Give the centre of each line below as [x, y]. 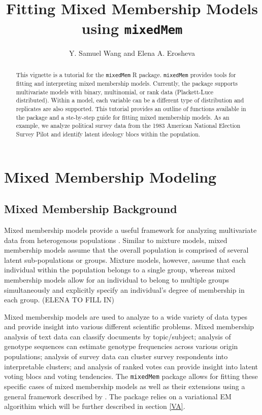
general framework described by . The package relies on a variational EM [118, 396]
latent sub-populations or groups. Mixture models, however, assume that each [125, 260]
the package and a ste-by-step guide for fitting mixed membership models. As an [123, 117]
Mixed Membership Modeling [110, 176]
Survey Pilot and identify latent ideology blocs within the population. [108, 134]
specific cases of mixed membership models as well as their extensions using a [125, 386]
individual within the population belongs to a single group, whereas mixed [120, 270]
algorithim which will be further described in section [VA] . [95, 406]
